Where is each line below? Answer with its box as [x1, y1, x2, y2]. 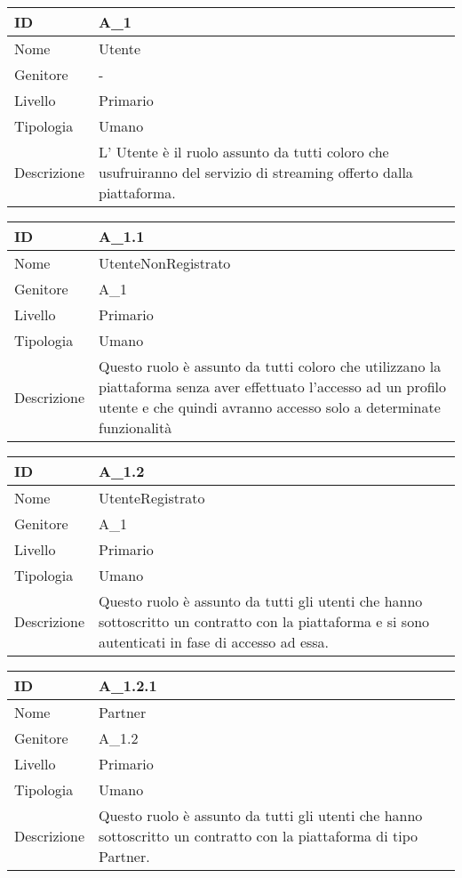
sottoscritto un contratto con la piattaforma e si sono [99, 611, 430, 632]
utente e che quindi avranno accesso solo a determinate [99, 397, 441, 417]
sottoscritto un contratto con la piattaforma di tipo [99, 826, 418, 846]
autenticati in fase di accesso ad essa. [99, 632, 330, 652]
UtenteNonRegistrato [99, 253, 231, 273]
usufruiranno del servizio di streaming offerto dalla [99, 162, 413, 182]
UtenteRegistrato [99, 487, 205, 508]
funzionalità [99, 417, 172, 438]
